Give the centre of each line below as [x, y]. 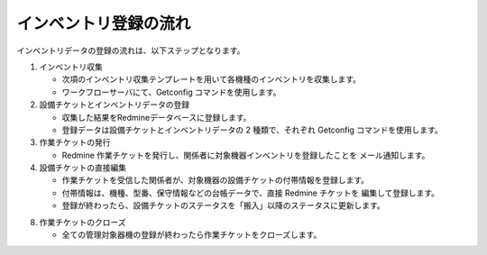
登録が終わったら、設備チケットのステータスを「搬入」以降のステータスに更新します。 [223, 205]
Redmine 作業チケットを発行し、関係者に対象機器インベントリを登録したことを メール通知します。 [246, 155]
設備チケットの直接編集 [83, 168]
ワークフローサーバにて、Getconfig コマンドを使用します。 [171, 92]
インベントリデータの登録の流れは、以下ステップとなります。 [131, 50]
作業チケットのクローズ [83, 222]
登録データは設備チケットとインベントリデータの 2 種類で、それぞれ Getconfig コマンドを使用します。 [253, 130]
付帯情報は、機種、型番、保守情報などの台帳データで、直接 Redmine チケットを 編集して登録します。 [251, 193]
